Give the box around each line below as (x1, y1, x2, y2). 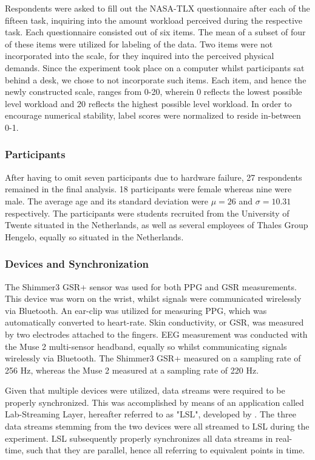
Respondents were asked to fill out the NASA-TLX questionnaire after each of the (5, 2, 310, 14)
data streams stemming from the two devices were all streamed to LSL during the (5, 420, 310, 433)
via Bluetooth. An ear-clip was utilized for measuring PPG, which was (5, 304, 267, 316)
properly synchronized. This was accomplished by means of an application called (5, 396, 304, 408)
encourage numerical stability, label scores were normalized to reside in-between (5, 109, 301, 122)
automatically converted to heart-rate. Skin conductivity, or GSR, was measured (5, 316, 304, 329)
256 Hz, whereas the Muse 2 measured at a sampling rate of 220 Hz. (5, 363, 259, 376)
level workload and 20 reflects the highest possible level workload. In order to (5, 97, 292, 110)
